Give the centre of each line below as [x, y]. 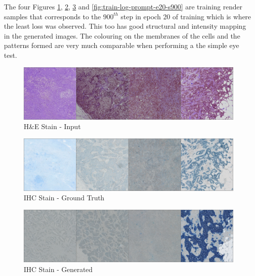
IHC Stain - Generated [58, 269]
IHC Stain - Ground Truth [64, 198]
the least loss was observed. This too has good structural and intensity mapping [125, 26]
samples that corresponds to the [52, 16]
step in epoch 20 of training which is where [186, 16]
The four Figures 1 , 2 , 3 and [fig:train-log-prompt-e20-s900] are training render [123, 6]
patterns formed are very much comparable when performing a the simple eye [122, 45]
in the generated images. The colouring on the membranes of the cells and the [122, 35]
